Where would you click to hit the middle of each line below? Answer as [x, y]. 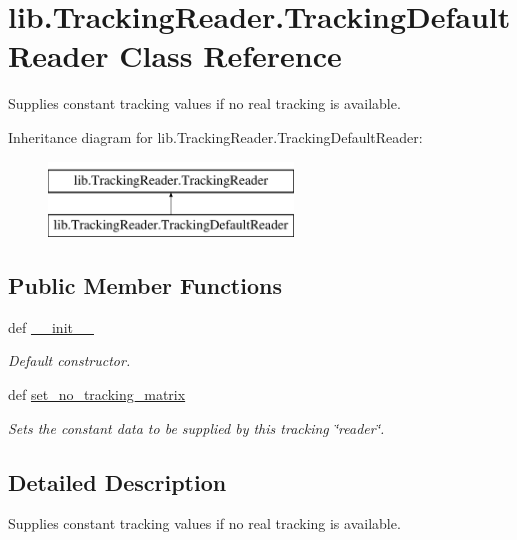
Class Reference [230, 55]
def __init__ [51, 326]
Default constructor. [69, 360]
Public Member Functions [145, 285]
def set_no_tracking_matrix [97, 394]
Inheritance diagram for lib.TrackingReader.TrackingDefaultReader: [215, 136]
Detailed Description [117, 481]
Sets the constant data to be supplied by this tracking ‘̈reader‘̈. [196, 427]
